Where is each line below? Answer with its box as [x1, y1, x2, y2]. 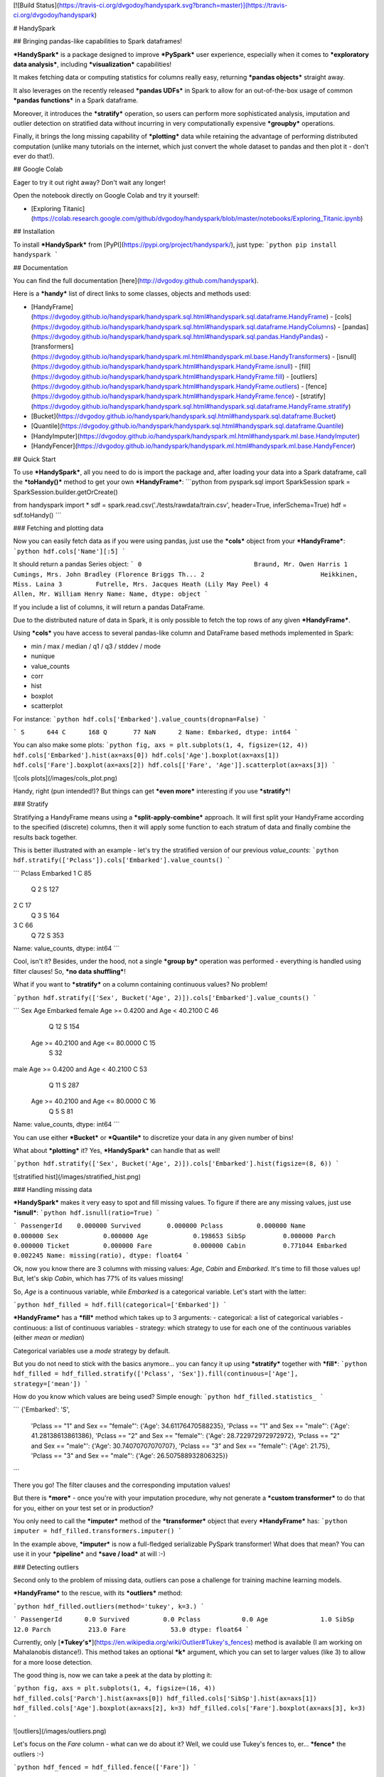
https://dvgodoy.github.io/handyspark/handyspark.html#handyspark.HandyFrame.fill [33, 372, 282, 380]
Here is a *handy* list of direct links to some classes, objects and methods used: [13, 289, 252, 298]
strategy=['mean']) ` [13, 1380, 89, 1387]
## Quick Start [13, 455, 56, 463]
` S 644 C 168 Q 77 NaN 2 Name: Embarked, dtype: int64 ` [13, 729, 299, 736]
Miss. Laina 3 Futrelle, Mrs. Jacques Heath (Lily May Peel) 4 [13, 580, 269, 588]
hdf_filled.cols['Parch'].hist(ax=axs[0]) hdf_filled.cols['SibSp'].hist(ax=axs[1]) [13, 1694, 317, 1702]
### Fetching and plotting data [13, 523, 104, 532]
